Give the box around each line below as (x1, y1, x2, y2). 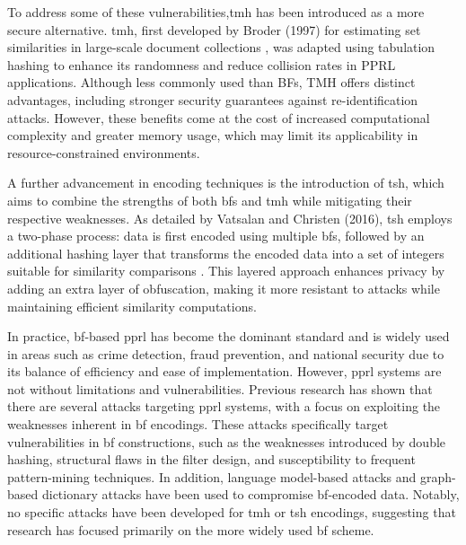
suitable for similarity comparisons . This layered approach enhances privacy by (7, 261, 445, 280)
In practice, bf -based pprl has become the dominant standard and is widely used (7, 327, 450, 346)
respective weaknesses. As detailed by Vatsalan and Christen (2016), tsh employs (7, 208, 453, 227)
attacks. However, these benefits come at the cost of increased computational (7, 108, 430, 127)
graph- (419, 467, 456, 486)
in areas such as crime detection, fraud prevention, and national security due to (7, 344, 444, 363)
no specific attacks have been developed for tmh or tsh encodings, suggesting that (7, 503, 456, 522)
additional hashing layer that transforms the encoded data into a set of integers (7, 243, 444, 262)
